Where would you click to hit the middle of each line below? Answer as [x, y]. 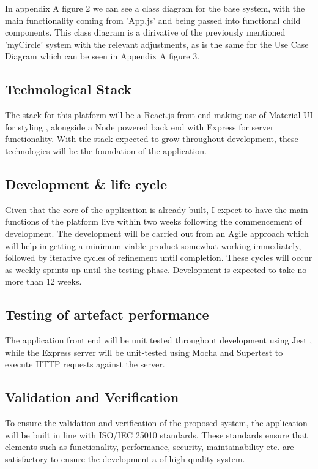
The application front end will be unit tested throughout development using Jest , [159, 340]
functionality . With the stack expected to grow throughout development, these [152, 139]
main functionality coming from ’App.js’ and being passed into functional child [153, 20]
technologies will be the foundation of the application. [106, 150]
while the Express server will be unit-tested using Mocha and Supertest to [144, 352]
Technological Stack [68, 89]
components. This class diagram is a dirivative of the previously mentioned [145, 32]
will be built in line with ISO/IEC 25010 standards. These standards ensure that [157, 434]
